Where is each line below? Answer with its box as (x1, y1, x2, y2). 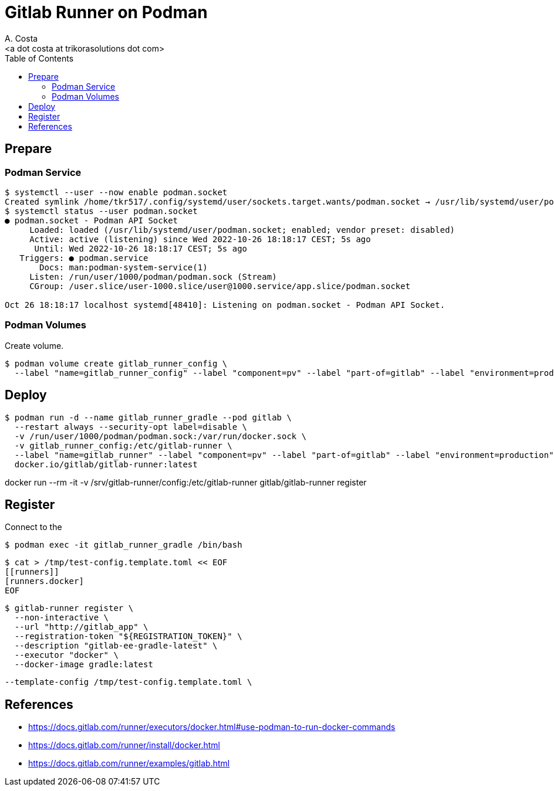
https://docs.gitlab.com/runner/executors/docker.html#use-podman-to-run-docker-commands (28, 722, 396, 732)
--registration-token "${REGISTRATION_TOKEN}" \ (14, 632, 242, 641)
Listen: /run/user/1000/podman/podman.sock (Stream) (29, 271, 277, 281)
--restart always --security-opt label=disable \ (14, 422, 248, 432)
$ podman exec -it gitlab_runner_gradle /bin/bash (5, 540, 242, 550)
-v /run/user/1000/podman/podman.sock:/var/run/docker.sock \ (14, 431, 307, 441)
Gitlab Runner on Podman (5, 2, 208, 22)
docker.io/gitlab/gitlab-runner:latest (14, 459, 198, 469)
